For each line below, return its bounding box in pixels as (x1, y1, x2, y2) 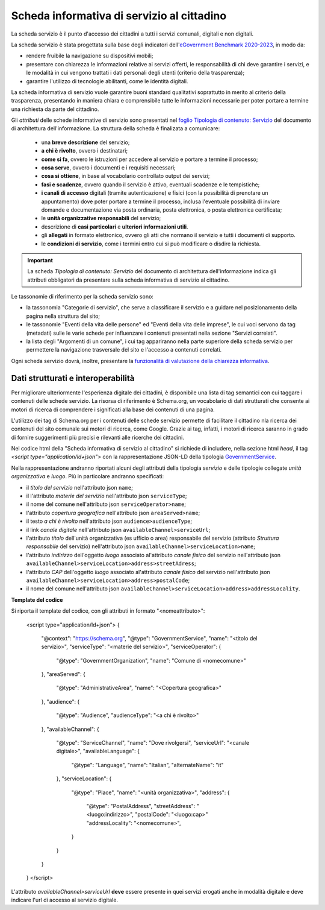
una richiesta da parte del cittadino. (11, 106, 99, 113)
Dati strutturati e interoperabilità (11, 373, 135, 383)
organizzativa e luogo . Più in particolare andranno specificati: (11, 473, 164, 480)
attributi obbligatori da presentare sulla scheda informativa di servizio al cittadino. (27, 276, 230, 283)
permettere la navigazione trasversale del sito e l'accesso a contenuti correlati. (26, 346, 222, 353)
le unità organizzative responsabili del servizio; (41, 215, 161, 222)
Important (27, 256, 54, 264)
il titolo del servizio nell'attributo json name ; (26, 484, 134, 491)
